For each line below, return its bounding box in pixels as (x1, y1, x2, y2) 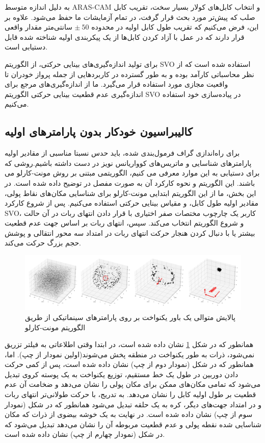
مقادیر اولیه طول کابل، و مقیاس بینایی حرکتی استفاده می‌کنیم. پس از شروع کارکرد (5, 198, 259, 208)
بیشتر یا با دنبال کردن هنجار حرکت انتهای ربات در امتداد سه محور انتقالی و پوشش (5, 227, 255, 238)
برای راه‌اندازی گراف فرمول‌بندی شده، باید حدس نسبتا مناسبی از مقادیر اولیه (5, 147, 240, 158)
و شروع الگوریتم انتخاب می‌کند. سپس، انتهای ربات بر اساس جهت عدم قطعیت (5, 217, 244, 228)
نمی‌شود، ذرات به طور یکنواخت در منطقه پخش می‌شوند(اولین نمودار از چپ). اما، (5, 349, 255, 359)
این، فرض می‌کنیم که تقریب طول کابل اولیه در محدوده (91, 21, 259, 32)
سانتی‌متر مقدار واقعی (5, 21, 72, 32)
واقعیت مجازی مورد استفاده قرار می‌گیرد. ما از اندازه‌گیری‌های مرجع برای (5, 79, 228, 89)
